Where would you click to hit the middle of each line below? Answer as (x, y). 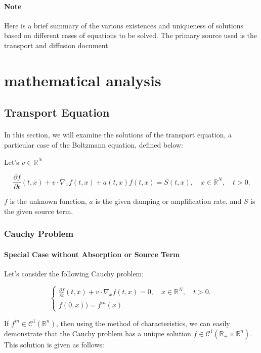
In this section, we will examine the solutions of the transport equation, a (118, 135)
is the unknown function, (48, 201)
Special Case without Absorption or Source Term (92, 254)
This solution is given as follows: (54, 344)
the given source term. (39, 211)
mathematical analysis (83, 80)
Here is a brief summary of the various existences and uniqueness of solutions (124, 25)
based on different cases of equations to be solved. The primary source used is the (131, 35)
